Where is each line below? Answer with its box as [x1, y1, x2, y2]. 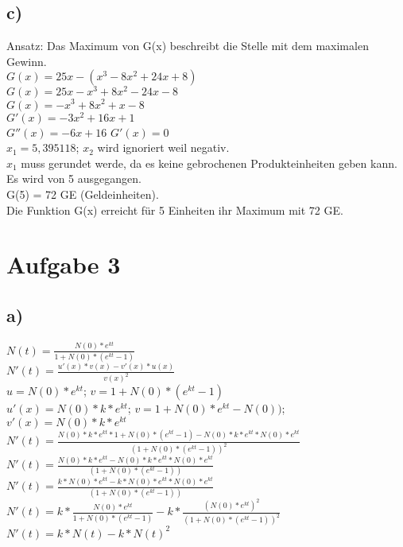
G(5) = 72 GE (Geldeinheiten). [6, 186, 159, 202]
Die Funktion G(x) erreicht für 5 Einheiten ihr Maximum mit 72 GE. [6, 201, 343, 218]
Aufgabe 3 [6, 248, 121, 281]
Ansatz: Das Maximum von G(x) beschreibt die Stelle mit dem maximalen [6, 37, 369, 54]
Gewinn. [6, 52, 47, 69]
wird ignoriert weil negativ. [97, 139, 230, 156]
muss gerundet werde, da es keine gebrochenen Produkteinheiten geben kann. [21, 154, 397, 171]
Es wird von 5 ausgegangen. [6, 170, 141, 187]
